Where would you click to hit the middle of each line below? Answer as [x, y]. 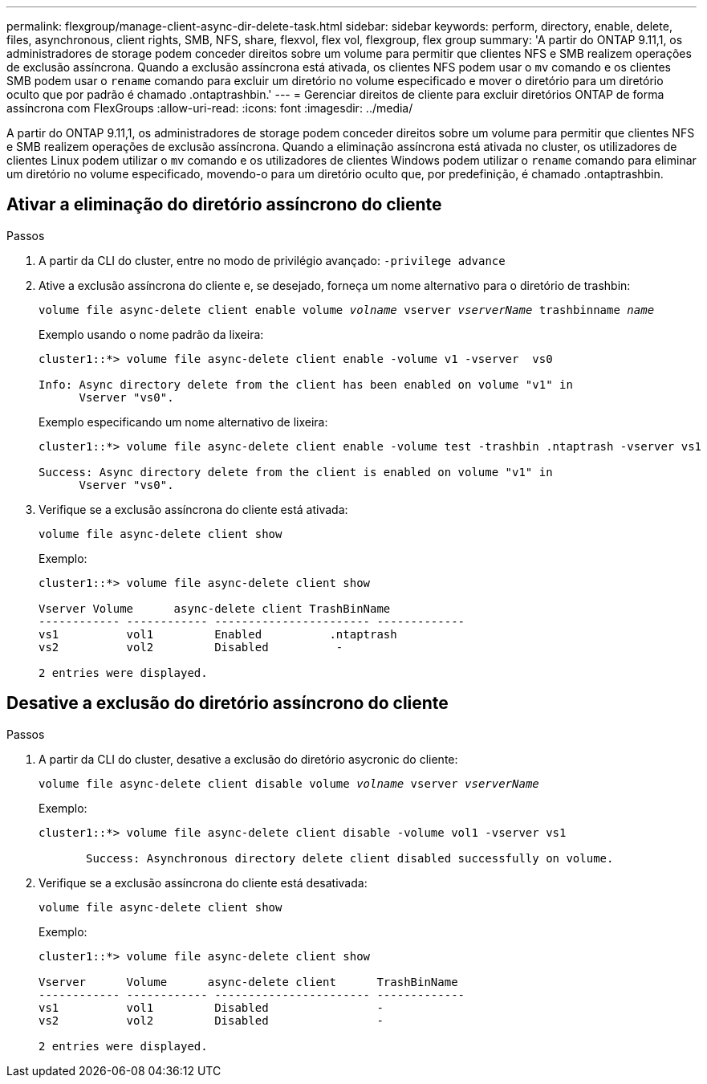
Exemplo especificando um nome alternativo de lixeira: [183, 422]
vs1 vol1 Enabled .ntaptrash [218, 634]
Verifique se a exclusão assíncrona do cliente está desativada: [203, 882]
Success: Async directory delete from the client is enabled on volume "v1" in [296, 472]
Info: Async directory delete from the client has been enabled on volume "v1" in [306, 384]
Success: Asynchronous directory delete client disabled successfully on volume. [350, 858]
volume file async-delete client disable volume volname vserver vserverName [289, 783]
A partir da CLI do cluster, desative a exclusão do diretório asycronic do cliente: [248, 759]
